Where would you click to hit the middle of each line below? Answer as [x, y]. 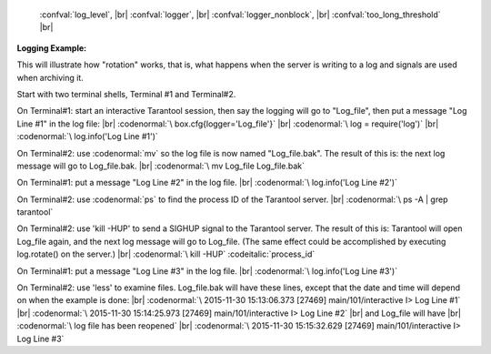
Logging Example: [52, 48]
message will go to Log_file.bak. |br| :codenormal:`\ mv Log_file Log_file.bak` [160, 166]
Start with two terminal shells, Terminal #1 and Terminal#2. [126, 94]
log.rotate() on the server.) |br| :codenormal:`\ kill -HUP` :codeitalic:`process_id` [166, 254]
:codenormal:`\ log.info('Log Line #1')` [87, 137]
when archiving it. [50, 77]
